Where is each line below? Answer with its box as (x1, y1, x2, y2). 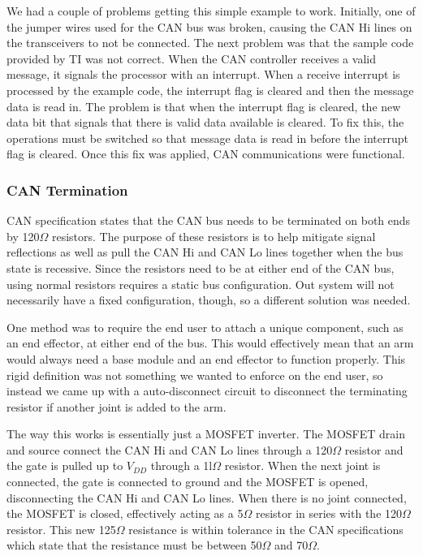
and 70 (274, 537, 309, 554)
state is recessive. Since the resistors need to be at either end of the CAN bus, (6, 259, 395, 276)
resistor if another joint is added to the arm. (6, 398, 227, 415)
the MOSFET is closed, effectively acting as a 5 (6, 505, 244, 522)
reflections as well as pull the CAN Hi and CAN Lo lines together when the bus (6, 244, 404, 261)
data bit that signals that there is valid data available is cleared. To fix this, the (6, 114, 404, 131)
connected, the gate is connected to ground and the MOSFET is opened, (6, 473, 369, 490)
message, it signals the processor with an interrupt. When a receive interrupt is (6, 66, 400, 83)
